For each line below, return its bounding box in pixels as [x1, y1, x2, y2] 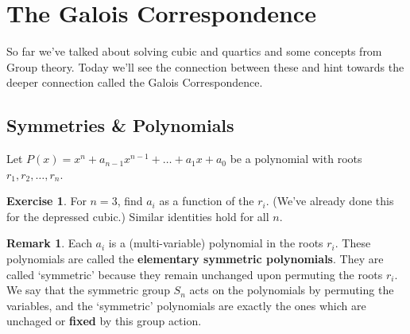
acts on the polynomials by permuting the [189, 282, 394, 298]
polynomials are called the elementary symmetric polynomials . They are [6, 250, 384, 267]
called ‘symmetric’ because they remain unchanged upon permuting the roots [6, 266, 383, 282]
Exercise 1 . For [6, 192, 87, 209]
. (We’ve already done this [265, 192, 394, 209]
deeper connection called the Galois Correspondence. [6, 74, 263, 91]
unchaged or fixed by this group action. [6, 313, 202, 329]
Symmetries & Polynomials [6, 113, 234, 138]
